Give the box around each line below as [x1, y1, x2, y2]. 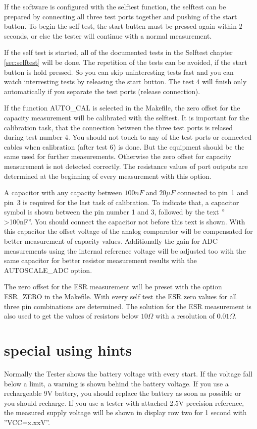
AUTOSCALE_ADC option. [4, 265, 92, 275]
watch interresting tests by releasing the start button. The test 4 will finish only [4, 76, 247, 87]
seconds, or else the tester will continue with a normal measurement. [4, 30, 212, 41]
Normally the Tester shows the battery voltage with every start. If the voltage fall [4, 368, 253, 378]
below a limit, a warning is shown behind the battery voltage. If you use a [4, 378, 229, 388]
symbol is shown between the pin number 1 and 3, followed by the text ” [4, 207, 225, 217]
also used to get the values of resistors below [4, 311, 139, 321]
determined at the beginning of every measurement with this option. [4, 170, 211, 181]
